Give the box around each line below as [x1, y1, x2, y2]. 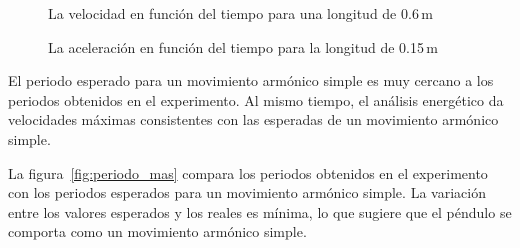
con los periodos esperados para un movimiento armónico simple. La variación [8, 182, 486, 203]
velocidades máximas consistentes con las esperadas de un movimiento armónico [8, 109, 499, 130]
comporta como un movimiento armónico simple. [8, 221, 307, 242]
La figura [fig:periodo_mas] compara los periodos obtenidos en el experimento [8, 162, 488, 183]
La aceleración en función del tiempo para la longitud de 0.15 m [48, 36, 438, 57]
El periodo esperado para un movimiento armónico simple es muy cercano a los [8, 70, 494, 91]
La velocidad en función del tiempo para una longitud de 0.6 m [48, 3, 433, 23]
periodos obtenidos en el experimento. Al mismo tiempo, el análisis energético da [8, 89, 504, 110]
